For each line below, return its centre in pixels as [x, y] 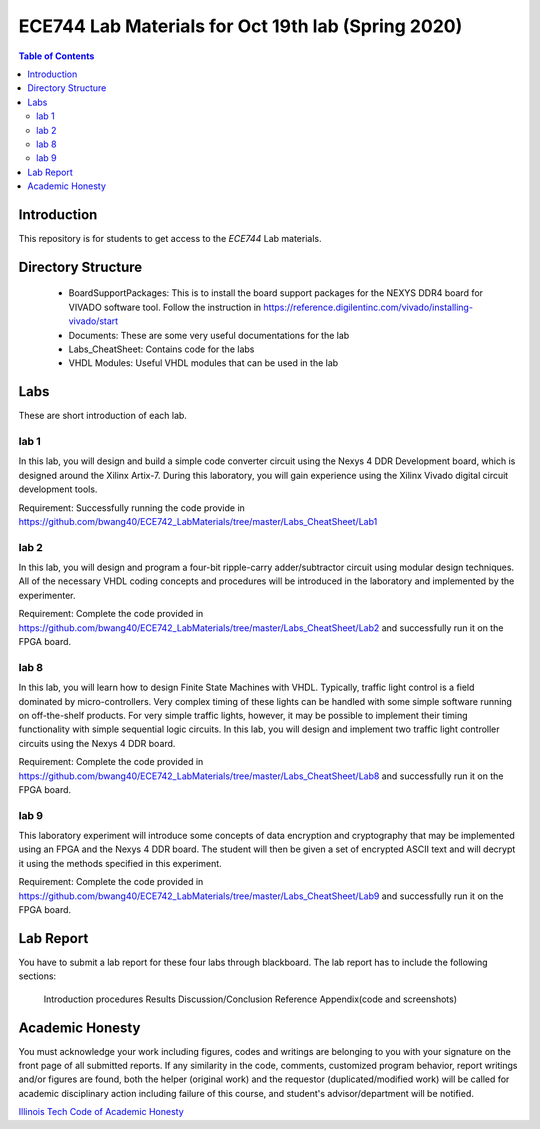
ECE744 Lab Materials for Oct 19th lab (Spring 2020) [240, 26]
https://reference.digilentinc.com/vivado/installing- [368, 307]
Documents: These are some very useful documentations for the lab [209, 335]
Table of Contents [56, 56]
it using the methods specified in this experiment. [120, 863]
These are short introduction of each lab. [102, 416]
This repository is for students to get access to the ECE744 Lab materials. [170, 238]
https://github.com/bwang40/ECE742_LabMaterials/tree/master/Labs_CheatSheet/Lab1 [198, 521]
